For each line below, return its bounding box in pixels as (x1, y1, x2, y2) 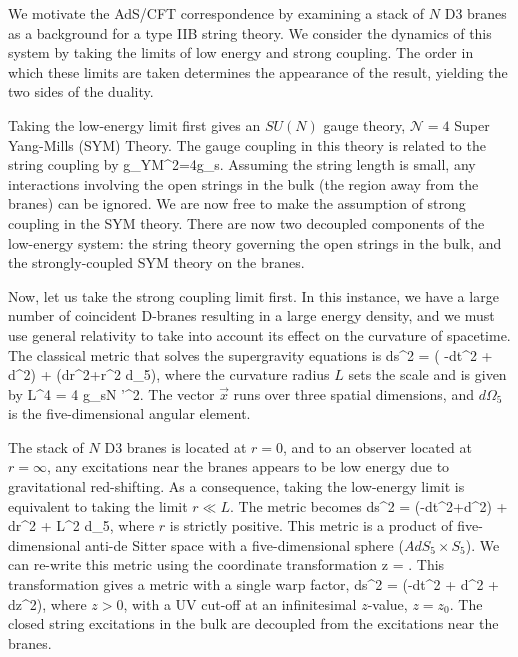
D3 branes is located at (104, 436, 247, 457)
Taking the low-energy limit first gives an (8, 114, 261, 135)
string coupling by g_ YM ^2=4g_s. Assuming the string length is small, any (8, 154, 476, 175)
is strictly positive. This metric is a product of (169, 515, 453, 536)
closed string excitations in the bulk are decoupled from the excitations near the (8, 613, 499, 634)
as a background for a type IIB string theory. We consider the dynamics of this (8, 22, 492, 43)
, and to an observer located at (283, 436, 472, 457)
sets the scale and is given (348, 364, 507, 385)
